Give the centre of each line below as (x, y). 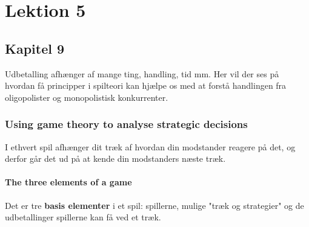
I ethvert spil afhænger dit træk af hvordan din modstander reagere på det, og (150, 146)
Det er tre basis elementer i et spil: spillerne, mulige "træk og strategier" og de (154, 205)
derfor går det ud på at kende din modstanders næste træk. (115, 158)
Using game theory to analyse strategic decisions (126, 124)
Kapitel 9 (35, 48)
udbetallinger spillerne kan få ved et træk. (83, 217)
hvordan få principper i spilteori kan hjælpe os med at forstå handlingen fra (146, 85)
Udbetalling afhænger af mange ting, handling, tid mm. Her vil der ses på (142, 73)
